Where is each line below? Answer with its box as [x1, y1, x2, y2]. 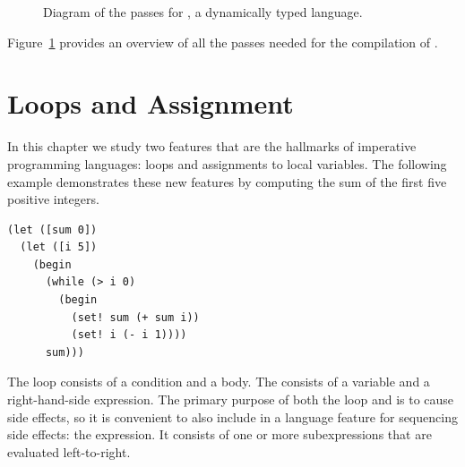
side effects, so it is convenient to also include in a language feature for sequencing [7, 407, 458, 426]
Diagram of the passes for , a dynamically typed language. [43, 3, 363, 21]
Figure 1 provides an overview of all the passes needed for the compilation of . [7, 32, 438, 51]
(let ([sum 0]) [7, 223, 98, 236]
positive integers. [7, 190, 99, 208]
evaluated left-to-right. [7, 442, 131, 461]
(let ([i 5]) [20, 241, 98, 254]
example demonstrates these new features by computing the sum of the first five [7, 172, 447, 191]
